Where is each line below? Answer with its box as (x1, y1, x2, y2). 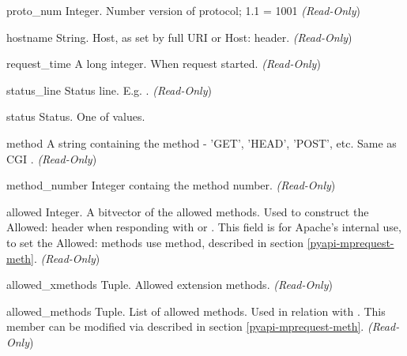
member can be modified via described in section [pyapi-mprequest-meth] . (6, 318, 364, 335)
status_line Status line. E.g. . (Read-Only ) (6, 81, 212, 98)
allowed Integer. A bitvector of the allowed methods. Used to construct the (6, 203, 369, 219)
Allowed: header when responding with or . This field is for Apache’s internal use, (6, 219, 401, 235)
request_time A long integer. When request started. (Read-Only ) (6, 55, 321, 72)
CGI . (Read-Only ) (6, 150, 97, 167)
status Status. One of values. (6, 108, 145, 125)
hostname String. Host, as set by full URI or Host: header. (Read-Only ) (6, 28, 352, 45)
